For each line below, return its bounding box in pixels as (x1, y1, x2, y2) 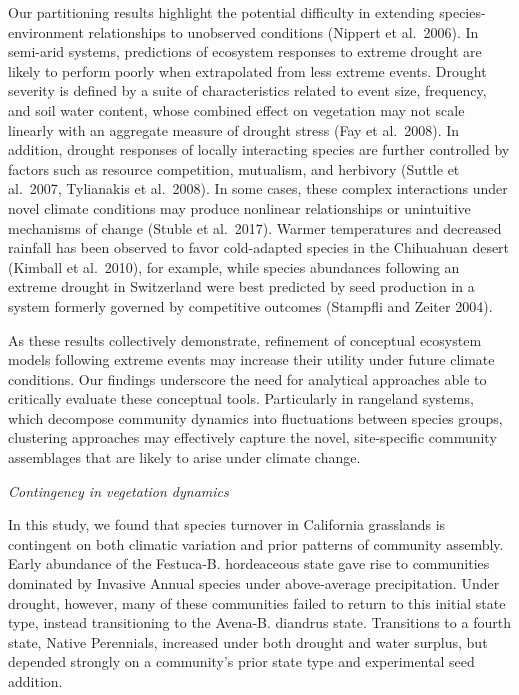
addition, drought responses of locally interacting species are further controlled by (8, 139, 510, 160)
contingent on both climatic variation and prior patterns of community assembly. (8, 533, 504, 554)
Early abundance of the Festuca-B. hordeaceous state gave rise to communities (8, 553, 490, 574)
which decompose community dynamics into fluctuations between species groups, (8, 407, 503, 428)
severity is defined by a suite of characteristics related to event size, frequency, (8, 80, 487, 101)
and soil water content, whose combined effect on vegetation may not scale (8, 99, 465, 120)
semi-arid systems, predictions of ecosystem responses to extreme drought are (8, 41, 482, 62)
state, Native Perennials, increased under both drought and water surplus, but (8, 631, 488, 652)
